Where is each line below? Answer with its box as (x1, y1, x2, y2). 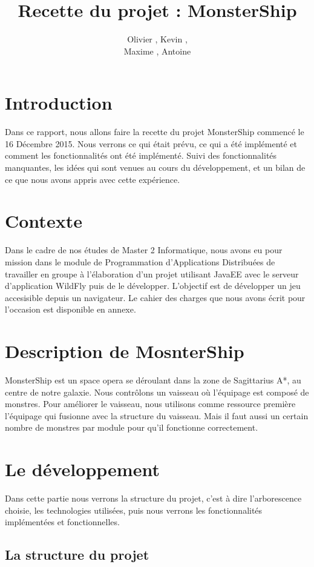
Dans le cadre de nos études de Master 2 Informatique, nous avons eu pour (5, 244, 283, 256)
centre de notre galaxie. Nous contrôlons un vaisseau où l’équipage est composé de (5, 385, 309, 398)
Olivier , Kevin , (127, 33, 188, 45)
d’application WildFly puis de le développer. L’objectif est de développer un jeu (5, 279, 301, 292)
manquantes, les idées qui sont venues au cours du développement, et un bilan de (5, 161, 306, 174)
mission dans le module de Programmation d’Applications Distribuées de (5, 255, 275, 268)
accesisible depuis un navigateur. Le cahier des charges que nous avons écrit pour (5, 291, 306, 303)
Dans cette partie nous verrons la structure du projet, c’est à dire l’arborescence (5, 492, 302, 505)
